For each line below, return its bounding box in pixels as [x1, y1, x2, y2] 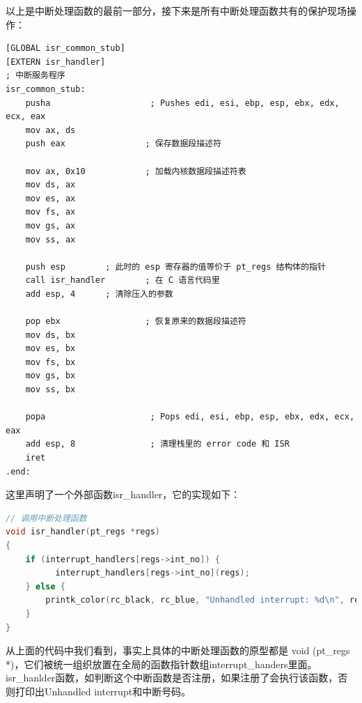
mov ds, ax [25, 180, 76, 190]
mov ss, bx [25, 385, 76, 395]
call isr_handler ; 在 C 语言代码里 [25, 275, 220, 286]
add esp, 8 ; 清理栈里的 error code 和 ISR [25, 439, 290, 449]
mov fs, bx [25, 357, 76, 367]
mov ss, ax [25, 234, 76, 245]
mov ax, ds [25, 125, 76, 135]
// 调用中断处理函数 [6, 513, 87, 523]
